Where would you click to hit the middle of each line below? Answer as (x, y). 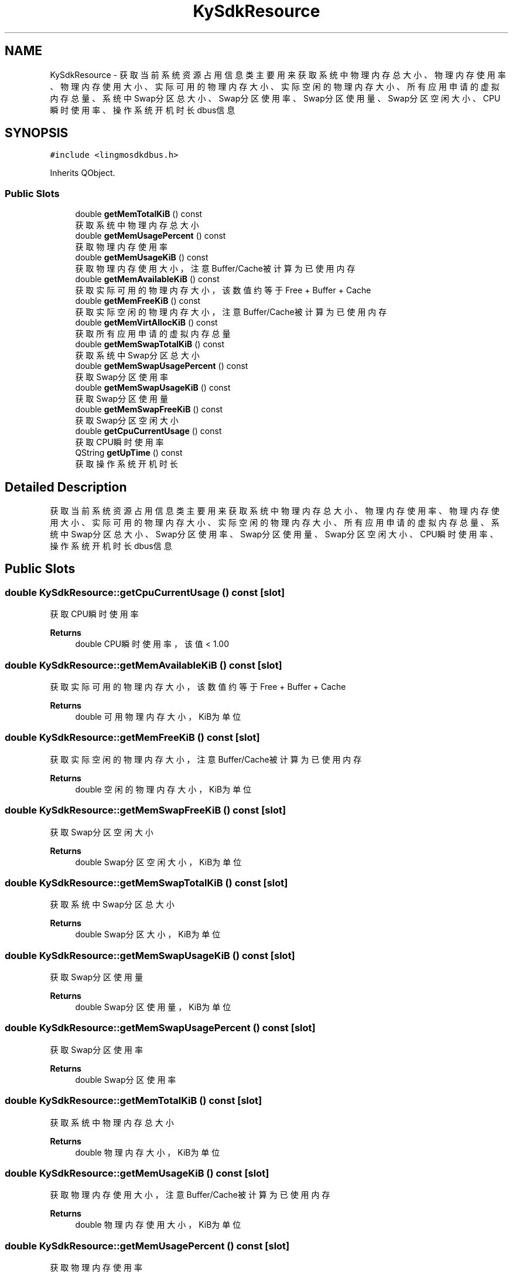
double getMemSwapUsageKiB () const (153, 388)
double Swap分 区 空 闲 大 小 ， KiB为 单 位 (158, 862)
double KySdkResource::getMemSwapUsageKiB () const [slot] (150, 955)
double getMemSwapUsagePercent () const (162, 366)
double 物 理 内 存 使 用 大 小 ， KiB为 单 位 (158, 1225)
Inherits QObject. (83, 173)
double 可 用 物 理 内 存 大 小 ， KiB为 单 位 (158, 717)
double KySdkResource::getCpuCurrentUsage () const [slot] (145, 592)
